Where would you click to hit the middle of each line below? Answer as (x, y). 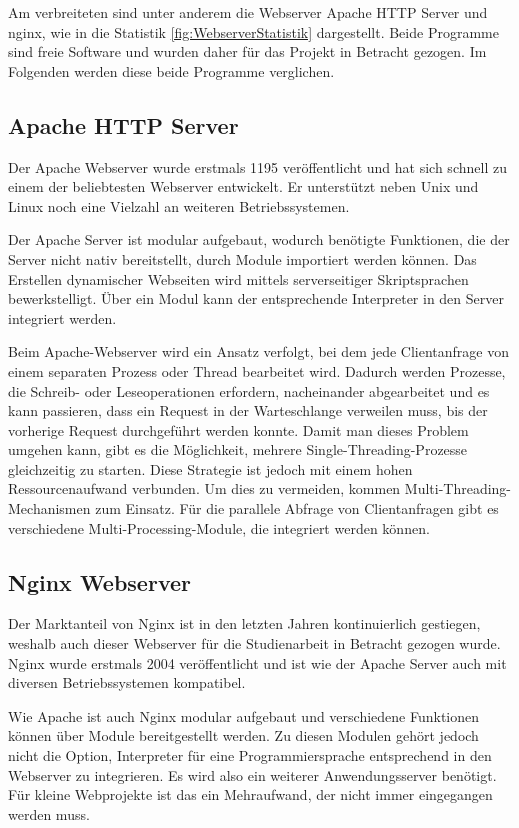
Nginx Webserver (99, 581)
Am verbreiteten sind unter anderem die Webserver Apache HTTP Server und (248, 12)
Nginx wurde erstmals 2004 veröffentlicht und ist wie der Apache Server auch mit (257, 662)
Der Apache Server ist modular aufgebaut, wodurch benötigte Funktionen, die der (259, 239)
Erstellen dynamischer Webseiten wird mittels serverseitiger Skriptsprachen (238, 278)
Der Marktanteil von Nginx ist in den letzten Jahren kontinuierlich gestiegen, (244, 623)
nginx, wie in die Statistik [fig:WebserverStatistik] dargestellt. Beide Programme (253, 31)
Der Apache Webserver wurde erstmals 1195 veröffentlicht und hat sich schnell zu (257, 166)
